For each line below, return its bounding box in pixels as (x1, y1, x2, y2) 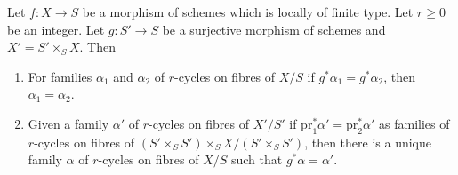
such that (230, 150, 283, 169)
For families (28, 67, 92, 85)
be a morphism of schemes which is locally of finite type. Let (82, 3, 414, 20)
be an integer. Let (7, 20, 105, 38)
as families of (379, 114, 450, 132)
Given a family (28, 114, 109, 132)
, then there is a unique (304, 132, 432, 151)
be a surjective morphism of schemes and (162, 20, 386, 38)
